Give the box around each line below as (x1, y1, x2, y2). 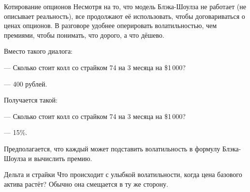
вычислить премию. (34, 153, 92, 163)
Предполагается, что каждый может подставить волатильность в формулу (4, 143, 221, 153)
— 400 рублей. (4, 78, 47, 89)
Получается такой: (4, 95, 58, 105)
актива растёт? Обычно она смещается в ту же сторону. (4, 178, 168, 189)
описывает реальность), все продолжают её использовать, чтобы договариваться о (4, 11, 245, 21)
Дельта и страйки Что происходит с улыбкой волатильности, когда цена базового (4, 169, 242, 179)
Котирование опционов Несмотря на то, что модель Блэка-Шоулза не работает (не (4, 1, 246, 11)
